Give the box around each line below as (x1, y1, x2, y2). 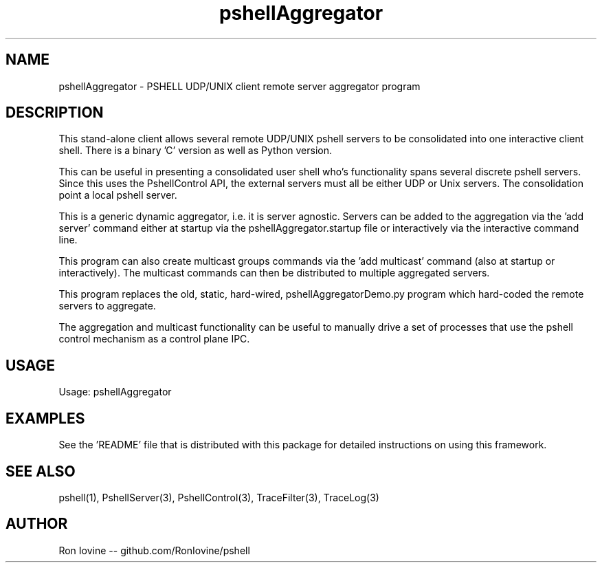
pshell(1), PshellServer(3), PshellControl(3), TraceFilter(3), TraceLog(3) (58, 491, 379, 503)
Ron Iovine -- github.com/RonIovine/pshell (58, 544, 250, 556)
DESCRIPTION (5, 104, 104, 122)
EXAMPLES (5, 409, 85, 427)
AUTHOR (5, 515, 68, 533)
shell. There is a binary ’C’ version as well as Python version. (58, 144, 333, 157)
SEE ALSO (5, 462, 76, 480)
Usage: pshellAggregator (58, 386, 172, 398)
